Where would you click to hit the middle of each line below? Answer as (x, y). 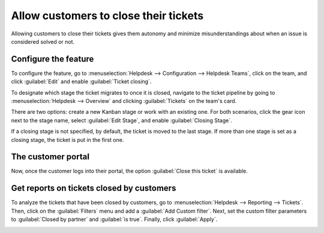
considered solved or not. (43, 41)
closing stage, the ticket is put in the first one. (67, 140)
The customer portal (50, 157)
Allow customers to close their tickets (107, 16)
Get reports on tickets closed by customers (94, 188)
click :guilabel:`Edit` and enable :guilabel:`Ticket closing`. (81, 81)
